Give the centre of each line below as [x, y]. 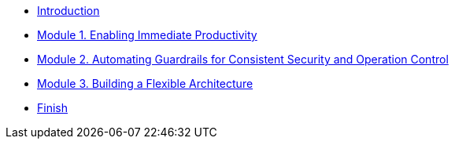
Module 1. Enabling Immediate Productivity [147, 35]
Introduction [68, 11]
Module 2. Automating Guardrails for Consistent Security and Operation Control [243, 59]
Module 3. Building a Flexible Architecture [145, 83]
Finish [52, 108]
